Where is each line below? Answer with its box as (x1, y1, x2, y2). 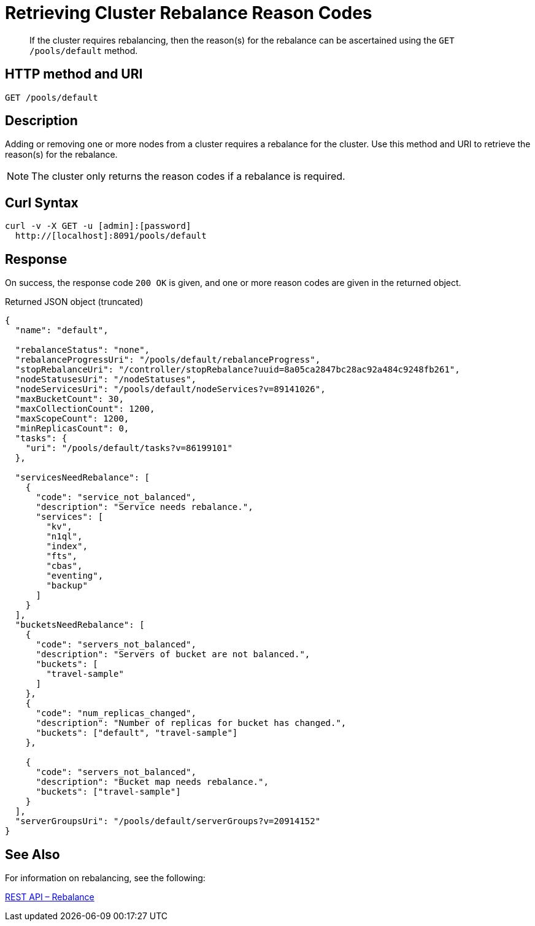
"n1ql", (46, 531, 83, 542)
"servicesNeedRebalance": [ (15, 473, 150, 483)
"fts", (46, 551, 78, 561)
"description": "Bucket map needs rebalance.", (36, 777, 269, 787)
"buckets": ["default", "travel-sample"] (36, 728, 238, 738)
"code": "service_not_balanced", (36, 492, 196, 503)
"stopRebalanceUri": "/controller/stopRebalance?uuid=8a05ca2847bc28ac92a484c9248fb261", (15, 365, 460, 375)
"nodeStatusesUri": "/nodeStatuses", (15, 374, 196, 385)
